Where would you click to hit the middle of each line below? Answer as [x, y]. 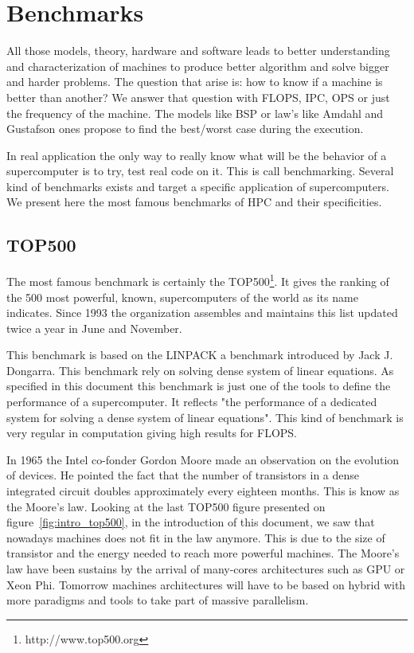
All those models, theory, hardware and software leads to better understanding [198, 51]
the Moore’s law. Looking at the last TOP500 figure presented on [166, 506]
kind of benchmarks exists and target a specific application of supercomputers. [198, 186]
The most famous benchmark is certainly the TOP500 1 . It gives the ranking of [198, 280]
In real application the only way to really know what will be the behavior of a [197, 155]
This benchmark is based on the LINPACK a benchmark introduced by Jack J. [200, 355]
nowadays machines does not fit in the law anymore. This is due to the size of [196, 537]
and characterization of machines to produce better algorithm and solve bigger [198, 66]
